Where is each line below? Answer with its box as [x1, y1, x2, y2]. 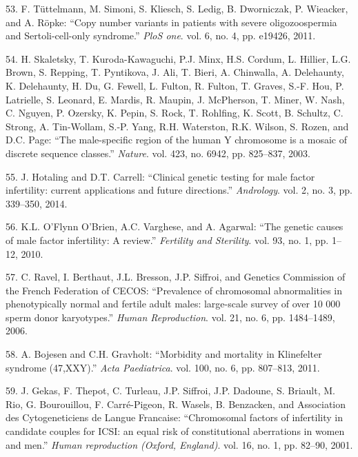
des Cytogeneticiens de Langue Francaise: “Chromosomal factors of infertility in [6, 410, 343, 425]
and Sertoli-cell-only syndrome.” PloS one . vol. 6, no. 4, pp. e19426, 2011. [6, 28, 316, 43]
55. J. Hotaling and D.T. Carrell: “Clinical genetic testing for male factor [6, 169, 315, 183]
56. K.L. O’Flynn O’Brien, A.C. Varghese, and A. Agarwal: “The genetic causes [6, 219, 344, 234]
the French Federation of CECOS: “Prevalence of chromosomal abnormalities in [6, 283, 343, 297]
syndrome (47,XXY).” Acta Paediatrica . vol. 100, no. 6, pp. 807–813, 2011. [6, 360, 320, 374]
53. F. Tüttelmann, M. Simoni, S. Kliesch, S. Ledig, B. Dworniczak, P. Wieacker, [6, 1, 348, 15]
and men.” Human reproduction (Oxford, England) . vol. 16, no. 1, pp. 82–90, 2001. [6, 437, 353, 451]
